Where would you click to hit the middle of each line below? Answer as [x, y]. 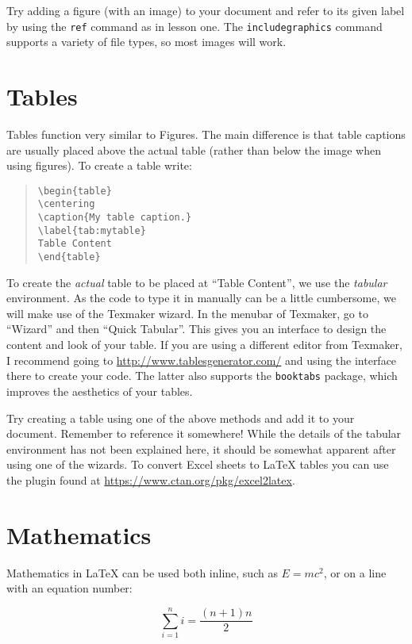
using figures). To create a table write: [99, 165]
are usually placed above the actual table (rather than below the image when [194, 149]
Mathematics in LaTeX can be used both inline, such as [142, 572]
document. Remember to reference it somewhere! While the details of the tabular [204, 433]
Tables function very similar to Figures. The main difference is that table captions [206, 134]
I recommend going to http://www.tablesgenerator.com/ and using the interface [202, 360]
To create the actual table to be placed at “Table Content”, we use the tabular [197, 282]
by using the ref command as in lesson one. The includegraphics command [194, 26]
